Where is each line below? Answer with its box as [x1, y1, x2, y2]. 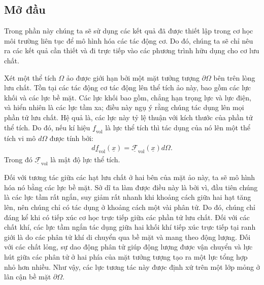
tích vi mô [4, 132, 36, 143]
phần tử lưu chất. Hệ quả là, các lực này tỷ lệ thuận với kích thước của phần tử [4, 112, 253, 122]
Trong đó [4, 154, 32, 165]
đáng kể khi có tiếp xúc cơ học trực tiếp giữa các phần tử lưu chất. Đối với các [4, 211, 250, 222]
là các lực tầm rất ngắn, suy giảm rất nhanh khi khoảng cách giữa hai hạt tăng [4, 192, 251, 202]
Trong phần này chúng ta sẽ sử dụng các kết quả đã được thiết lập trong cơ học [4, 25, 253, 36]
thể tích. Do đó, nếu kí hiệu [4, 122, 90, 132]
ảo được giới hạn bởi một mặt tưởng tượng [66, 72, 200, 83]
